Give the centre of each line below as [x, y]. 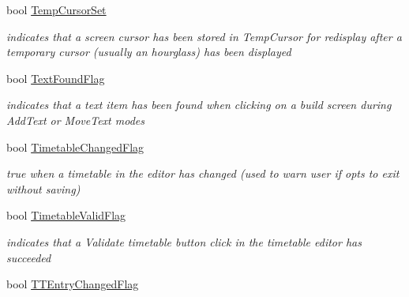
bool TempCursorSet [56, 9]
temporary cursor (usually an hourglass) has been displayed [149, 52]
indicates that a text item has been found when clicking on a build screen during [199, 105]
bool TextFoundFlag [56, 78]
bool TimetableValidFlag [66, 215]
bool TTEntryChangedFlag [73, 284]
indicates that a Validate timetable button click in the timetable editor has [184, 241]
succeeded [29, 257]
